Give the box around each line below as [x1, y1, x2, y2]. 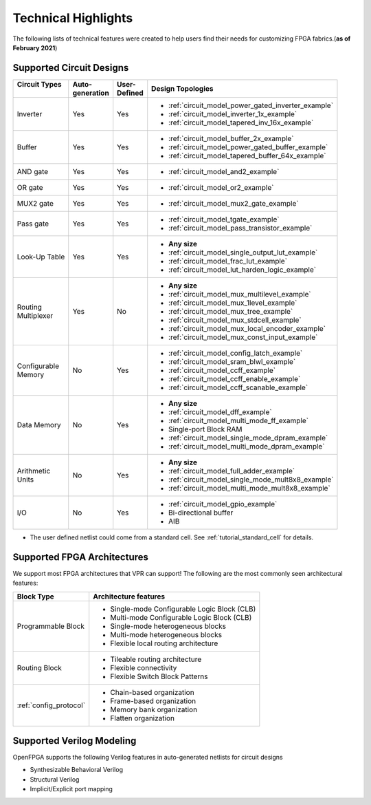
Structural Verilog [30, 775, 80, 784]
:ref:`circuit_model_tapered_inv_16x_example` [168, 118, 314, 127]
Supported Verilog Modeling [12, 735, 137, 747]
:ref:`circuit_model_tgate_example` [168, 214, 280, 224]
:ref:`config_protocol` [16, 700, 86, 710]
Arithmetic [16, 466, 51, 475]
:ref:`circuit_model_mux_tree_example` [168, 306, 293, 316]
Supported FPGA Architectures [12, 551, 149, 563]
